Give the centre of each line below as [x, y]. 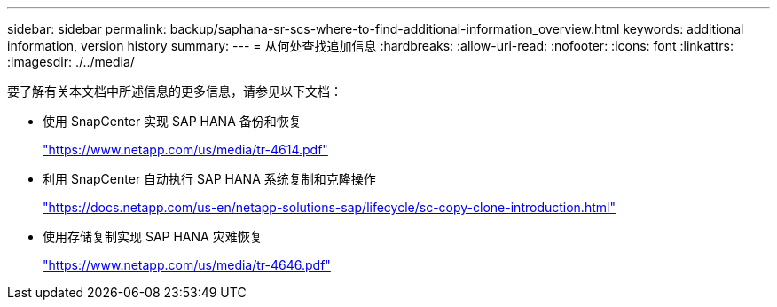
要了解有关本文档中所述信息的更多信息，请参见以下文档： [175, 91]
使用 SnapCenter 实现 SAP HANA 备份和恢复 [172, 121]
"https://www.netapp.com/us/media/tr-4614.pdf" [185, 150]
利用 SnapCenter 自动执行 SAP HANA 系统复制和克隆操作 [209, 179]
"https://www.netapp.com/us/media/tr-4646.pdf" [187, 265]
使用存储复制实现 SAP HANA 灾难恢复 [153, 236]
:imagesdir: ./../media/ [71, 62]
